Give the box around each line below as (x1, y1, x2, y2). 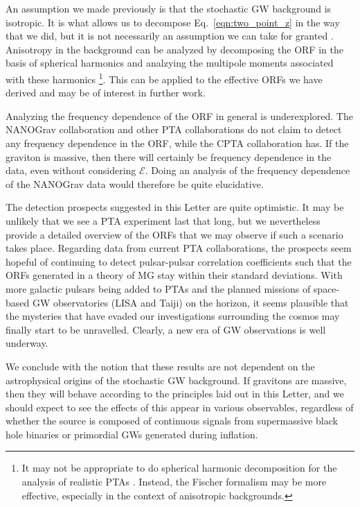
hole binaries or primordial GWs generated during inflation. (6, 427, 258, 441)
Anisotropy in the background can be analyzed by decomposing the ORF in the (6, 42, 343, 56)
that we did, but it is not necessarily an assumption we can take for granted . (6, 28, 334, 43)
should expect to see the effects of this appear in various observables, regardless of (6, 399, 354, 414)
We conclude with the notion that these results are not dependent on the (6, 359, 315, 373)
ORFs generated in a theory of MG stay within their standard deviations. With (6, 268, 343, 282)
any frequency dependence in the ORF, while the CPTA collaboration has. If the (6, 136, 349, 150)
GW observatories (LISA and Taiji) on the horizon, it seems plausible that (32, 295, 349, 309)
